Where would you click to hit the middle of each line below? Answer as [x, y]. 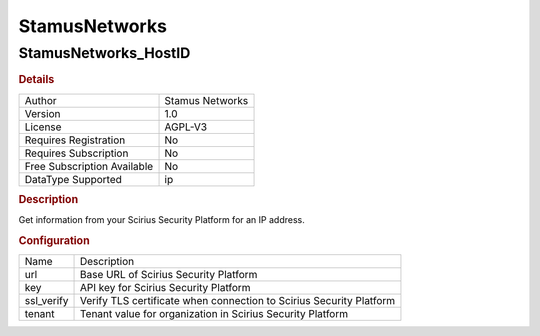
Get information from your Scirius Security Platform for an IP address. [161, 220]
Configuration [54, 241]
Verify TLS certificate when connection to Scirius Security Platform [237, 301]
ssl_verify [46, 301]
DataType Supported [73, 179]
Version [42, 113]
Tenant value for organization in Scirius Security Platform [214, 314]
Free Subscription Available [89, 166]
